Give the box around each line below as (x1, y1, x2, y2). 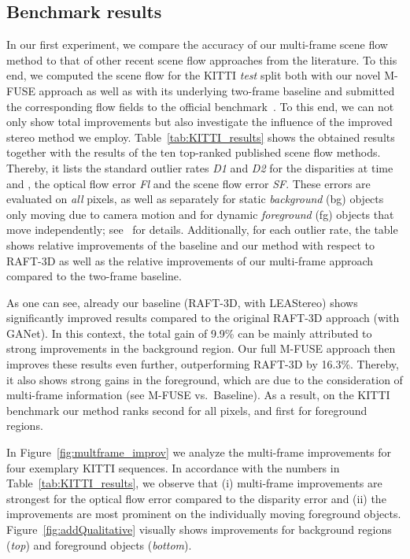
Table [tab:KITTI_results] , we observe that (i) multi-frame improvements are (6, 475, 382, 491)
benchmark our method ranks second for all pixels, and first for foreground (6, 402, 368, 418)
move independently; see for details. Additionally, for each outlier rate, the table (6, 221, 398, 238)
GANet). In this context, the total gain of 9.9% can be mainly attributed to (6, 324, 372, 341)
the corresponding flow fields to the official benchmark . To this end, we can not (6, 98, 394, 114)
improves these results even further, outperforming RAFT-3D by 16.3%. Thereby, (6, 356, 399, 372)
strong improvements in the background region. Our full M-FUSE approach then (6, 340, 396, 357)
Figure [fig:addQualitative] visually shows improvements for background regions (6, 521, 392, 538)
